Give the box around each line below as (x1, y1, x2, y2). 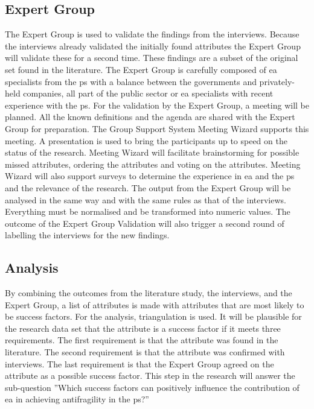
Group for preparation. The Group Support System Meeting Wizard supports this (5, 122, 309, 135)
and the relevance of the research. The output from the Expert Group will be (5, 181, 291, 194)
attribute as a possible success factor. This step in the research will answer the (5, 369, 295, 382)
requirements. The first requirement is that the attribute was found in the (5, 334, 278, 346)
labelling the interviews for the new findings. (5, 229, 170, 241)
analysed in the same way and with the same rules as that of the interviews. (5, 193, 286, 206)
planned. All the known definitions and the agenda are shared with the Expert (5, 110, 295, 123)
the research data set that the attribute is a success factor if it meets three (5, 322, 281, 334)
